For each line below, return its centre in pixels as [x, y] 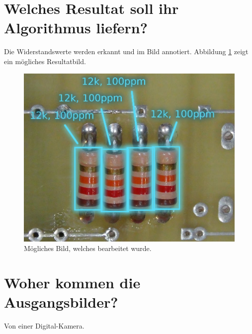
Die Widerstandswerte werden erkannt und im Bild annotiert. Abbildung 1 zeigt [126, 51]
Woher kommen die [72, 283]
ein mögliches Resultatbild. [45, 61]
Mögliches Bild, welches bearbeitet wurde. [88, 248]
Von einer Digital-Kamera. [44, 326]
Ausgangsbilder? [61, 302]
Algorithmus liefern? [76, 28]
